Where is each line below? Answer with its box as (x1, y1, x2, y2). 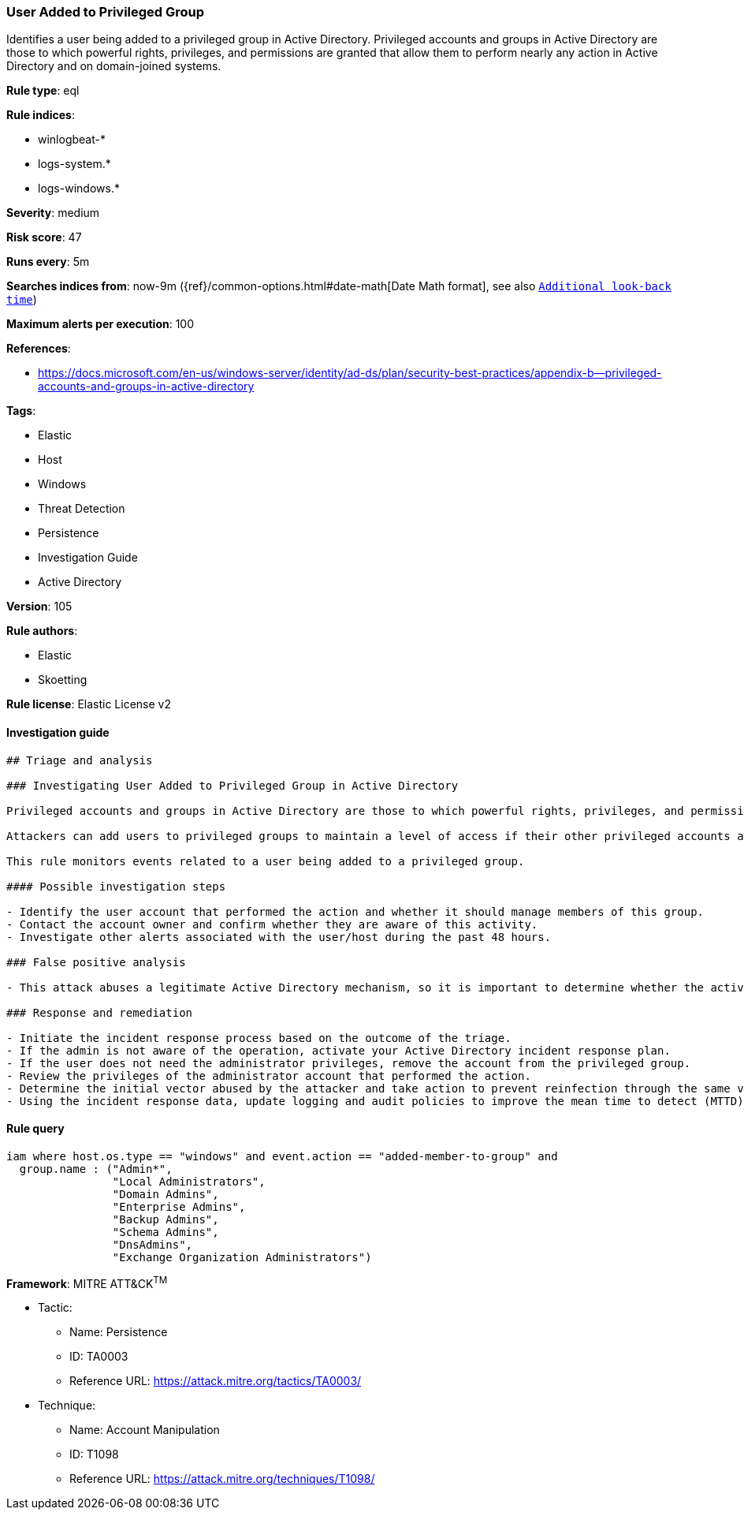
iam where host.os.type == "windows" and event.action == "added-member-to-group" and (6, 1149, 558, 1163)
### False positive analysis (6, 955, 186, 969)
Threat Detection (38, 502, 125, 516)
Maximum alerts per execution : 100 (6, 317, 195, 331)
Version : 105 (6, 599, 73, 614)
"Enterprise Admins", (112, 1200, 246, 1213)
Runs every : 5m (6, 255, 90, 269)
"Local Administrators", (112, 1174, 266, 1188)
